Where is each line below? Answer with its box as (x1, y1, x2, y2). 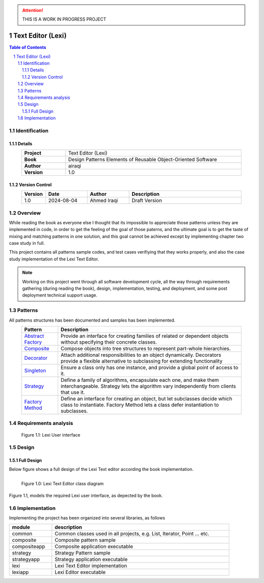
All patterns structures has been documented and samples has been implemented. (9, 317, 176, 323)
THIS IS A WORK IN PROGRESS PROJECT (22, 16, 107, 22)
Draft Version (132, 197, 162, 204)
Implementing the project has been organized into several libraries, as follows (9, 514, 165, 521)
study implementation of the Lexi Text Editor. (9, 256, 99, 262)
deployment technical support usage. (22, 292, 98, 298)
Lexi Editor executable (54, 569, 106, 576)
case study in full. (9, 240, 45, 246)
